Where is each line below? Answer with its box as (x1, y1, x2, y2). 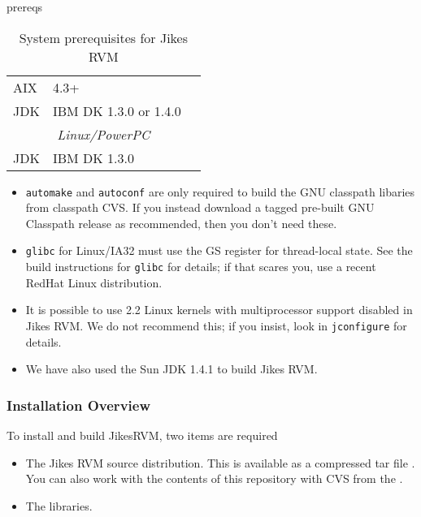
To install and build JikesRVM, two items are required (7, 427, 278, 443)
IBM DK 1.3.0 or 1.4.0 (52, 101, 181, 120)
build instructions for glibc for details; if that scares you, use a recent (25, 258, 376, 275)
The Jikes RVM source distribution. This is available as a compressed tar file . (25, 454, 415, 471)
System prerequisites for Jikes (19, 28, 189, 47)
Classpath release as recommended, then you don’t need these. (25, 214, 337, 231)
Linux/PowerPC (57, 124, 150, 144)
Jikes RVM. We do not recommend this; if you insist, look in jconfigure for (25, 317, 407, 334)
